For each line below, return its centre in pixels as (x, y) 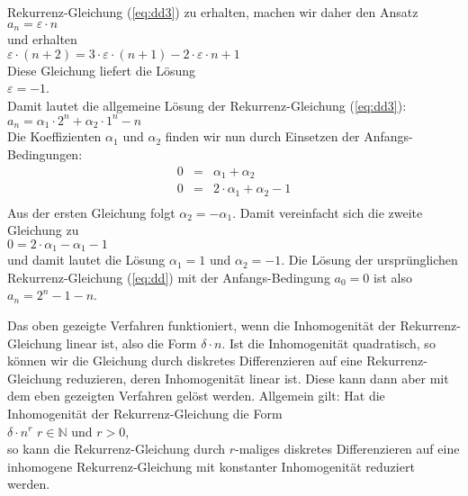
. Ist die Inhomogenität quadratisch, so (328, 343)
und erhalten (42, 39)
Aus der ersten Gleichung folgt (91, 212)
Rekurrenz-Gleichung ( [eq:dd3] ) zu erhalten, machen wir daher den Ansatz (213, 12)
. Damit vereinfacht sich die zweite (328, 212)
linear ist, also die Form (131, 343)
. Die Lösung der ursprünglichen (369, 260)
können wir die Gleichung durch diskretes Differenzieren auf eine (185, 361)
